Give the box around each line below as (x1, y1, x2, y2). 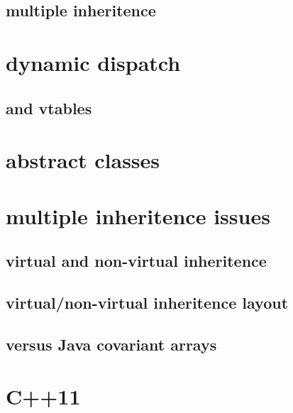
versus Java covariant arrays (6, 333, 217, 355)
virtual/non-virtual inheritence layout (6, 291, 289, 313)
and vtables (6, 97, 92, 119)
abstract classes (6, 145, 160, 175)
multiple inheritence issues (6, 201, 270, 230)
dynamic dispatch (6, 48, 181, 77)
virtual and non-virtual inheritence (6, 250, 267, 272)
